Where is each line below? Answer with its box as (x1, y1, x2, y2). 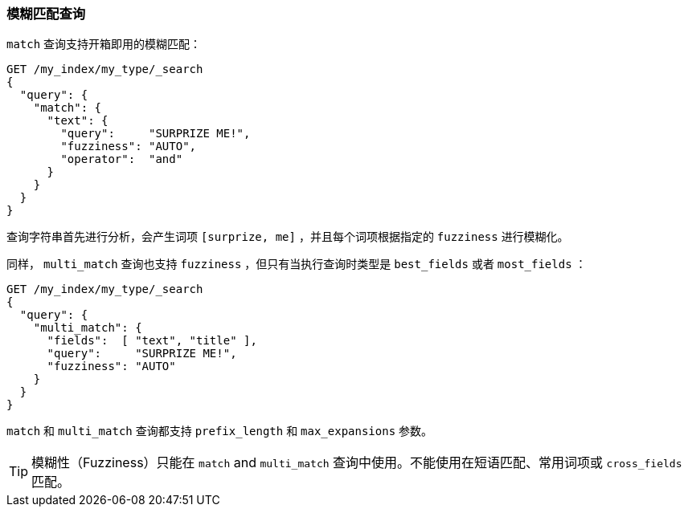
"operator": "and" (60, 153, 183, 166)
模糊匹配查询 (6, 6, 86, 22)
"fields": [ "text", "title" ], (47, 334, 257, 348)
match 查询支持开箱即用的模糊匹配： (6, 37, 202, 51)
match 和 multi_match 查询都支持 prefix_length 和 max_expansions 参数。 (6, 424, 433, 438)
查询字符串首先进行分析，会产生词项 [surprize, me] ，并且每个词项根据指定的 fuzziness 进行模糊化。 (6, 230, 569, 244)
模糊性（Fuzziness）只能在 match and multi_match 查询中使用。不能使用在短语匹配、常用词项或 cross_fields (31, 454, 682, 471)
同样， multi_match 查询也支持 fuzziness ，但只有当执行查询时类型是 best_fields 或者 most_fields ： (6, 257, 587, 271)
